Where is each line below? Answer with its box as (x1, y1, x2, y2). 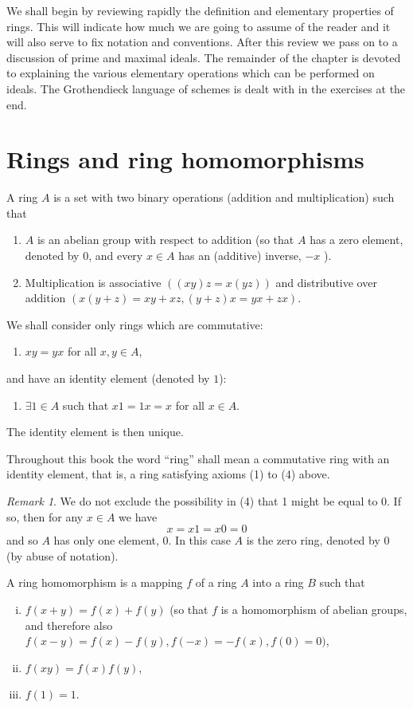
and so (6, 532, 38, 549)
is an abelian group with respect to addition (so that (37, 231, 294, 248)
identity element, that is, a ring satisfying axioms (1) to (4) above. (6, 466, 330, 482)
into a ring (252, 574, 304, 591)
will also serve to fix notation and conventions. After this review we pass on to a (6, 33, 398, 50)
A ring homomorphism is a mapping (6, 574, 183, 591)
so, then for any (6, 508, 84, 525)
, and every (88, 247, 143, 264)
